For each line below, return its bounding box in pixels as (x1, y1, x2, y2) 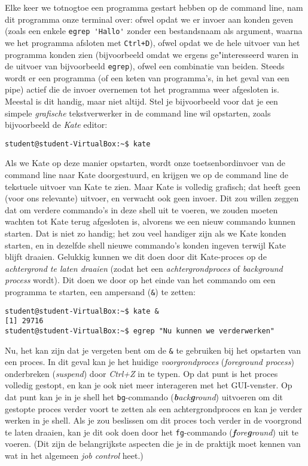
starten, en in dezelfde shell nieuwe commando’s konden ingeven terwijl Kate (5, 238, 286, 251)
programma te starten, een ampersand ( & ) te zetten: (5, 285, 196, 298)
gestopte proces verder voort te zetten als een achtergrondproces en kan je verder (5, 402, 303, 415)
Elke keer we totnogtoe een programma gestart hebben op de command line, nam (5, 1, 303, 13)
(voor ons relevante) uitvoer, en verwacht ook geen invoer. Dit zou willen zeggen (5, 192, 299, 204)
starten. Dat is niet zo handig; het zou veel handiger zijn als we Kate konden (5, 226, 286, 239)
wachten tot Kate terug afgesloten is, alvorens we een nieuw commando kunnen (5, 215, 295, 228)
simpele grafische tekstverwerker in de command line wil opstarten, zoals (5, 106, 271, 119)
